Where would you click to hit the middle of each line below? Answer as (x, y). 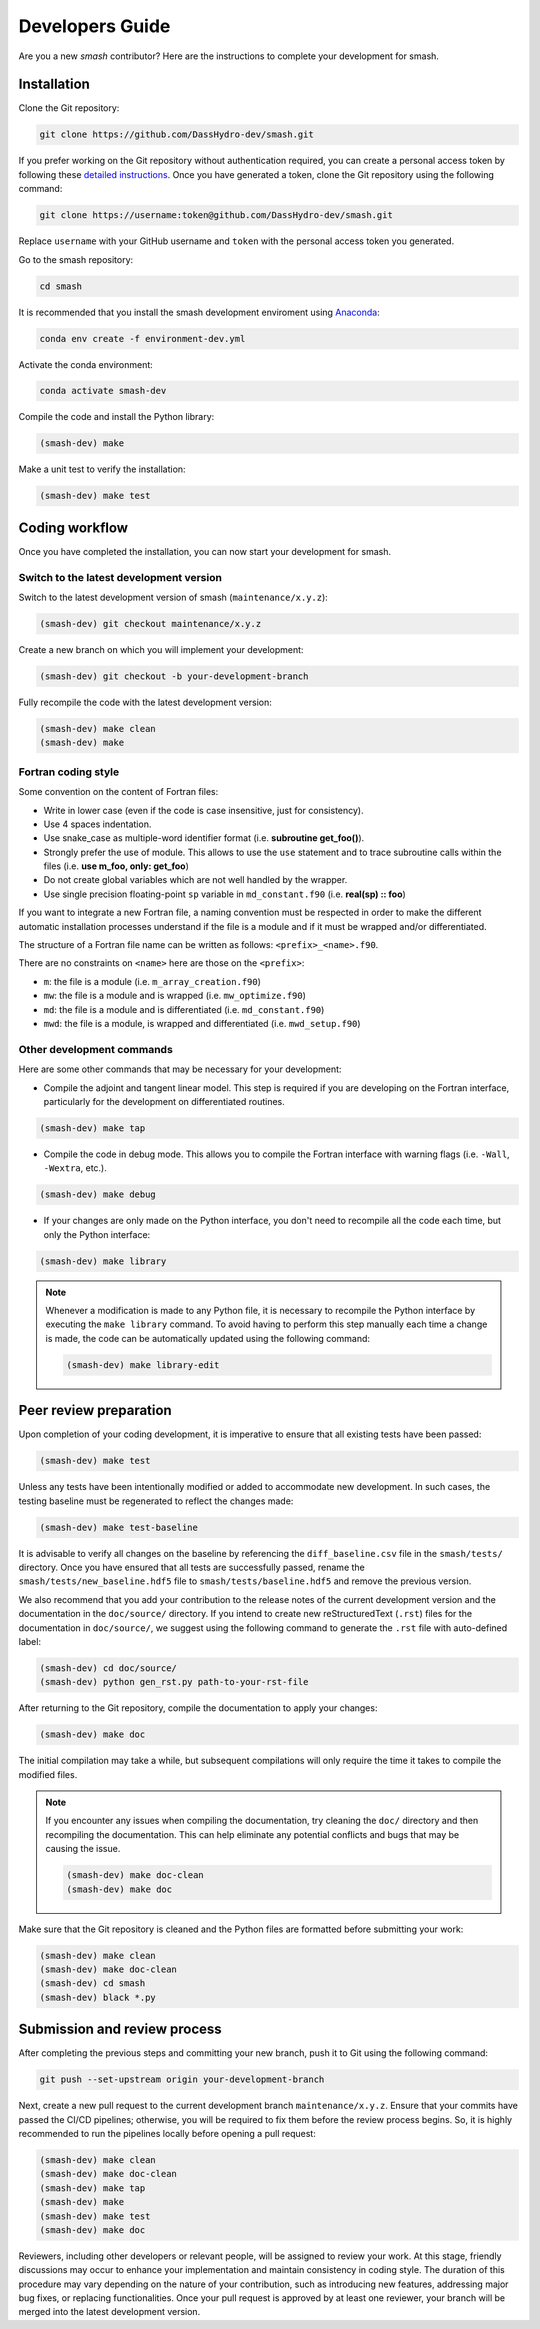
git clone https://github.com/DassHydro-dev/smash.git (176, 134)
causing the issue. (83, 1849)
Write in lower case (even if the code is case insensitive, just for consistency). (203, 810)
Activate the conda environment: (86, 364)
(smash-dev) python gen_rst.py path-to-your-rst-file (174, 1682)
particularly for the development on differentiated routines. (164, 1101)
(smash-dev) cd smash (92, 1983)
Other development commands (96, 1049)
